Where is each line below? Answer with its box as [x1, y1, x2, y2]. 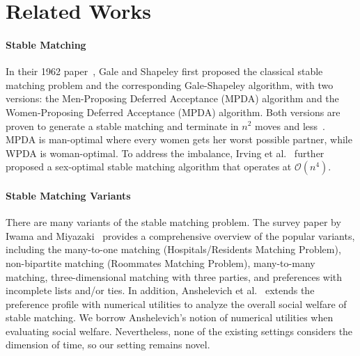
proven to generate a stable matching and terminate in [6, 118, 239, 133]
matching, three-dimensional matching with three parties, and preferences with [6, 269, 343, 284]
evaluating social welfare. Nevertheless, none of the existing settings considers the [6, 323, 353, 338]
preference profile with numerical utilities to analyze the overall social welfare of [6, 296, 347, 311]
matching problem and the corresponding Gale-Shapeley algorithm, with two [6, 77, 334, 92]
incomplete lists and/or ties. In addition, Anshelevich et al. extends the [6, 283, 315, 298]
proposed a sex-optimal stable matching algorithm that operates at [6, 159, 292, 174]
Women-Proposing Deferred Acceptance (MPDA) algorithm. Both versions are [6, 104, 341, 119]
